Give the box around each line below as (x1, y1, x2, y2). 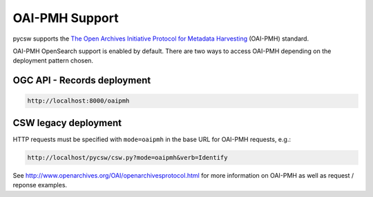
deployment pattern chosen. (12, 56, 93, 65)
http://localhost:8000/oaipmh (27, 97, 130, 105)
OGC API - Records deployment (12, 74, 151, 86)
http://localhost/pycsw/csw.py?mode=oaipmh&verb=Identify (27, 154, 228, 161)
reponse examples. (12, 181, 68, 189)
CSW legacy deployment (12, 117, 122, 129)
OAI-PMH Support (12, 10, 119, 25)
